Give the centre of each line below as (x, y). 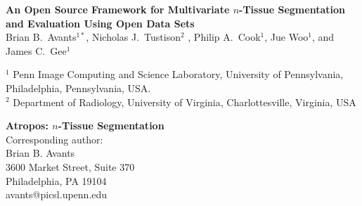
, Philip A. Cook (224, 37)
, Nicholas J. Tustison (133, 37)
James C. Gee (36, 50)
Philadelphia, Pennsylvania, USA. (78, 88)
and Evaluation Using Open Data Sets (100, 23)
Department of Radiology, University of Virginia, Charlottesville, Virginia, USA (185, 102)
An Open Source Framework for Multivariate (118, 9)
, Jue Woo (286, 37)
